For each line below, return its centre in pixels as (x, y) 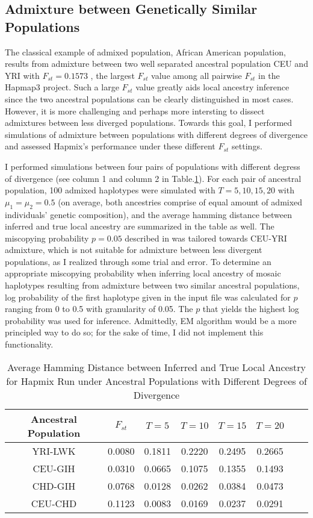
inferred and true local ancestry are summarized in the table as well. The (140, 226)
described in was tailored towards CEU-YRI (206, 238)
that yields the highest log (251, 309)
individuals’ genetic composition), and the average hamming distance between (149, 214)
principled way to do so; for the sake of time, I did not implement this (134, 332)
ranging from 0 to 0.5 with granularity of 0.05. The (99, 309)
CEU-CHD (54, 503)
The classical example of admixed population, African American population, (145, 51)
